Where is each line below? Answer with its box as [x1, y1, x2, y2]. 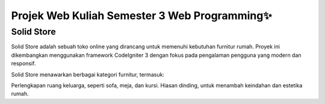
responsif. [11, 60, 36, 67]
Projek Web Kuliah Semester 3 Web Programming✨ [11, 9, 272, 22]
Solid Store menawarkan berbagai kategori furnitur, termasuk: [11, 71, 165, 78]
